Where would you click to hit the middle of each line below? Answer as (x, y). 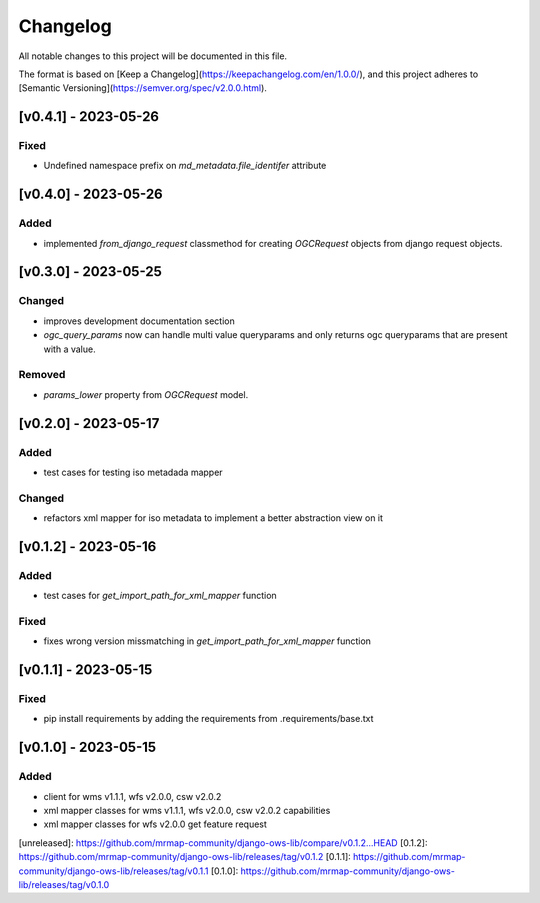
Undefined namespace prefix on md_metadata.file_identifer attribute (185, 166)
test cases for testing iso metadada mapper (133, 472)
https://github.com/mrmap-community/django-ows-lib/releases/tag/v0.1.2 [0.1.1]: (185, 857)
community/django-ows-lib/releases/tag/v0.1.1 (113, 871)
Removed (42, 375)
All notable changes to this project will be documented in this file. (153, 56)
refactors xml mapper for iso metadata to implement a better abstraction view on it (213, 518)
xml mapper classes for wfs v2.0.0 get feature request (155, 824)
